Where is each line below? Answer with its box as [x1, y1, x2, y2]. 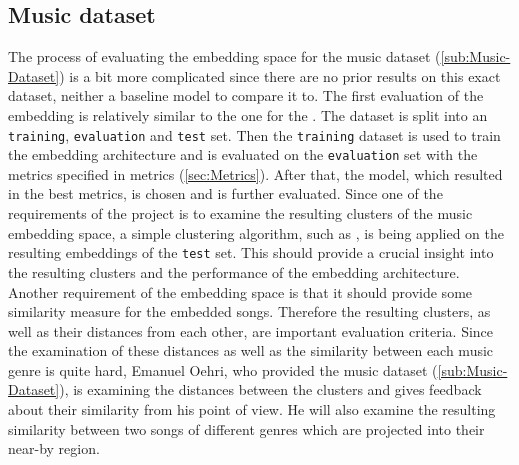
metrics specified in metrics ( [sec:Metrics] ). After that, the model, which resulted [8, 163, 503, 184]
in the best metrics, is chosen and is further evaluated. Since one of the [8, 183, 443, 204]
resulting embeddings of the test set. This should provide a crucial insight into [8, 242, 494, 263]
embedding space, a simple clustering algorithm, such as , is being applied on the [8, 222, 504, 243]
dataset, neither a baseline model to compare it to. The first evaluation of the [8, 85, 484, 106]
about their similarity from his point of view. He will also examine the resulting [8, 399, 496, 420]
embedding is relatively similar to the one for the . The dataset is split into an [8, 104, 488, 125]
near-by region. [8, 438, 100, 459]
